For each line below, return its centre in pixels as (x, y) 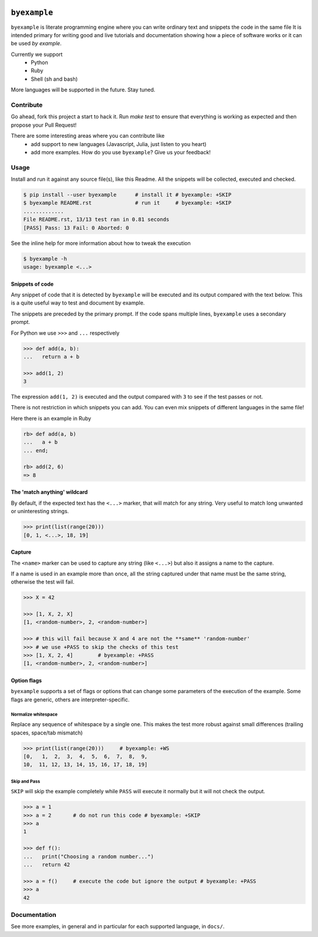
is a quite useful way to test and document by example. (78, 303)
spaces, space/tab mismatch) (47, 733)
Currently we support (37, 54)
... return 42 (47, 865)
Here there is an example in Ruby (51, 418)
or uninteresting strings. (40, 511)
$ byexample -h (45, 259)
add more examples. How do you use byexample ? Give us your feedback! (121, 152)
